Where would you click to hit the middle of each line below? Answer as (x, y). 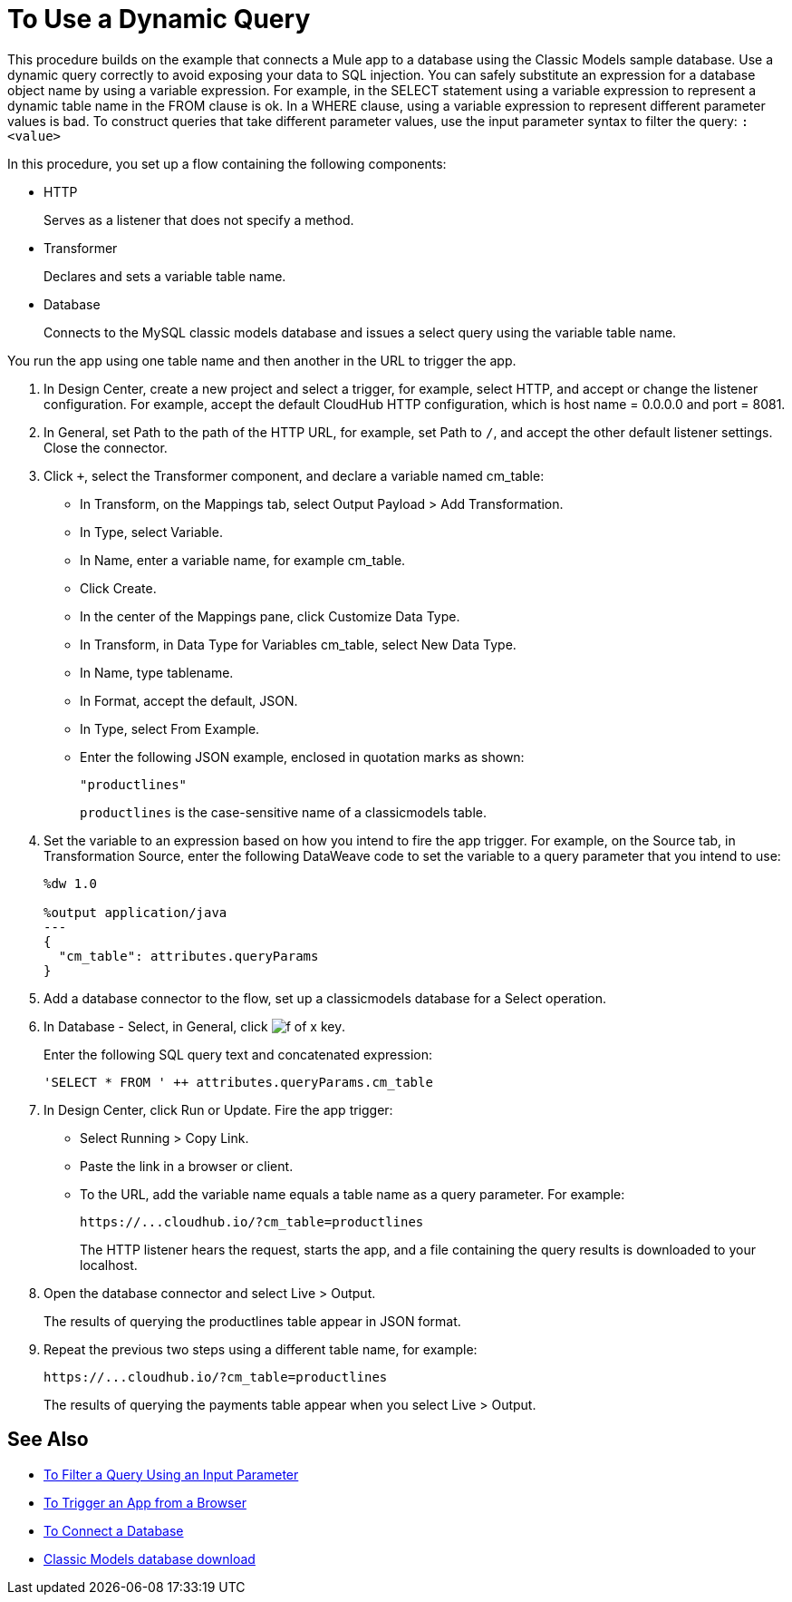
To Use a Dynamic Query (159, 19)
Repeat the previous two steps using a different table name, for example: (261, 1349)
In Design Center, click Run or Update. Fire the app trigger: (218, 1109)
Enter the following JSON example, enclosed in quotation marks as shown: (302, 757)
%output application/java (135, 912)
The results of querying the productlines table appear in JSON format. (252, 1321)
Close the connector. (106, 447)
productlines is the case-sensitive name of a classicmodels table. (284, 812)
